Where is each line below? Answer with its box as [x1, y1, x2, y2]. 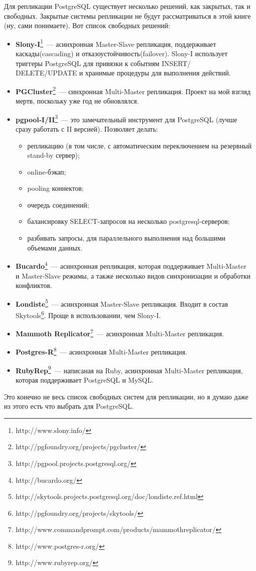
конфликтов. [15, 280, 52, 290]
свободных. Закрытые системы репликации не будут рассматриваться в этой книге [4, 10, 251, 21]
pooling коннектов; [27, 183, 84, 193]
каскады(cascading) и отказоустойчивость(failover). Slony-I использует [15, 48, 228, 59]
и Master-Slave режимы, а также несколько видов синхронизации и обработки [15, 270, 251, 281]
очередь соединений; [27, 199, 89, 210]
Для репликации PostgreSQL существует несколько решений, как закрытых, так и [4, 1, 251, 11]
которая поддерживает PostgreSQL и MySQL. [15, 374, 154, 385]
